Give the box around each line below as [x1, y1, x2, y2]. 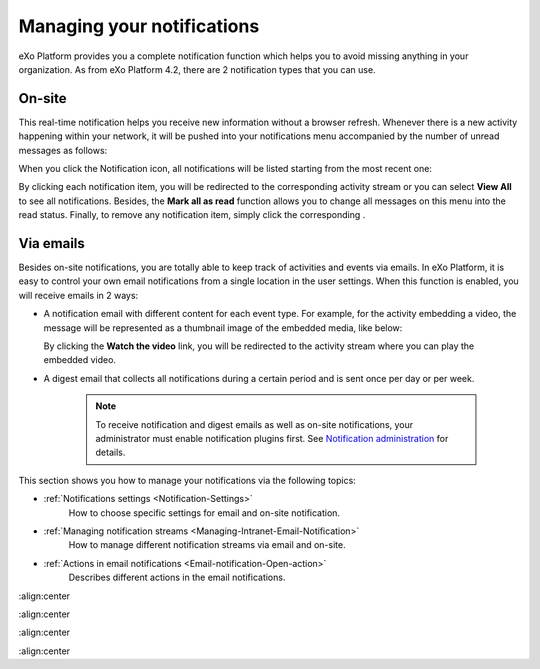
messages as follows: [18, 144, 108, 156]
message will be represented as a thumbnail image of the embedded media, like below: [43, 321, 403, 334]
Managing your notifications [18, 15, 260, 37]
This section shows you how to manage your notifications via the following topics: [18, 474, 357, 486]
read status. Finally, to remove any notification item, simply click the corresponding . [18, 209, 366, 221]
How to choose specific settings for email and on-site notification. [68, 506, 340, 519]
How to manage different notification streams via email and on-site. [68, 539, 346, 551]
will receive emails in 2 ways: [18, 289, 139, 301]
